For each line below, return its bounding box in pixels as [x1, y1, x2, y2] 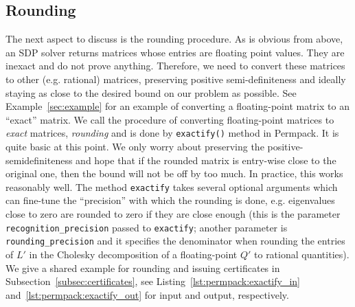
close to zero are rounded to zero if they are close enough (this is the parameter [5, 207, 341, 221]
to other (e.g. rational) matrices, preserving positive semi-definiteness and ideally [5, 71, 346, 86]
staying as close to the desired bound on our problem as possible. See [5, 85, 297, 100]
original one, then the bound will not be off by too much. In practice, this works [5, 166, 343, 181]
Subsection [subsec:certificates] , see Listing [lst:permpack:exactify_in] [5, 274, 301, 288]
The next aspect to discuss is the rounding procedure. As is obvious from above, [5, 32, 343, 46]
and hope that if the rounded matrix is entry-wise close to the [76, 152, 336, 167]
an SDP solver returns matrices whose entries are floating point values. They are [5, 45, 345, 59]
